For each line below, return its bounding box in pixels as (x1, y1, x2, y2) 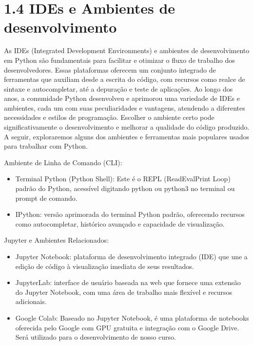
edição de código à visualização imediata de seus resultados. (15, 261, 194, 271)
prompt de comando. (15, 192, 78, 203)
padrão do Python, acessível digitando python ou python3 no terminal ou (15, 183, 235, 193)
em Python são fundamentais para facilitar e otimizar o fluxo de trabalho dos (4, 55, 235, 65)
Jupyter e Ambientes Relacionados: (4, 235, 109, 245)
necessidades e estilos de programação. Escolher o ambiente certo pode (4, 112, 214, 122)
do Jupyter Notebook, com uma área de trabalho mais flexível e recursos (15, 287, 233, 297)
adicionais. (15, 296, 47, 307)
